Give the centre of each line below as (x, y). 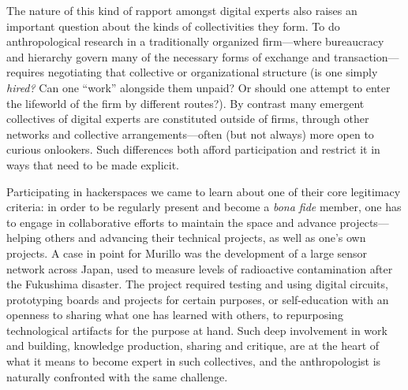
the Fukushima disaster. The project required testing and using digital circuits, (197, 284)
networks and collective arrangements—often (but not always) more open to (190, 134)
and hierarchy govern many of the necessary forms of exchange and (168, 56)
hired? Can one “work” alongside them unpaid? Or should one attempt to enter (198, 87)
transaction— (366, 56)
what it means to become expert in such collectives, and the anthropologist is (194, 361)
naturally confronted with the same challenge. (117, 376)
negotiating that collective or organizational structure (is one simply (213, 72)
